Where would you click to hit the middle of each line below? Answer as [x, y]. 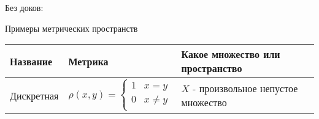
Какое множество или [231, 54]
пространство [212, 68]
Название [31, 61]
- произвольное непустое [245, 88]
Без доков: [24, 7]
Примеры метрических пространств [71, 28]
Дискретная [34, 95]
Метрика [88, 61]
